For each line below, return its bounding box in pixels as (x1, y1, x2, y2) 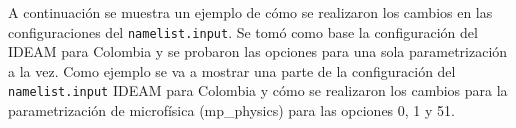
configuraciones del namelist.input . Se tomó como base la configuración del (8, 21, 478, 42)
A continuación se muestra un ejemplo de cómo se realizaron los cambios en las (8, 2, 493, 22)
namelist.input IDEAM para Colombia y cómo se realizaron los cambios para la (8, 80, 508, 101)
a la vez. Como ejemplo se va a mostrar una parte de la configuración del (8, 60, 456, 81)
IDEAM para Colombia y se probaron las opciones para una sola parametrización (8, 41, 508, 62)
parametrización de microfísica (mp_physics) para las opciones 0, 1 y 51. (8, 100, 455, 121)
